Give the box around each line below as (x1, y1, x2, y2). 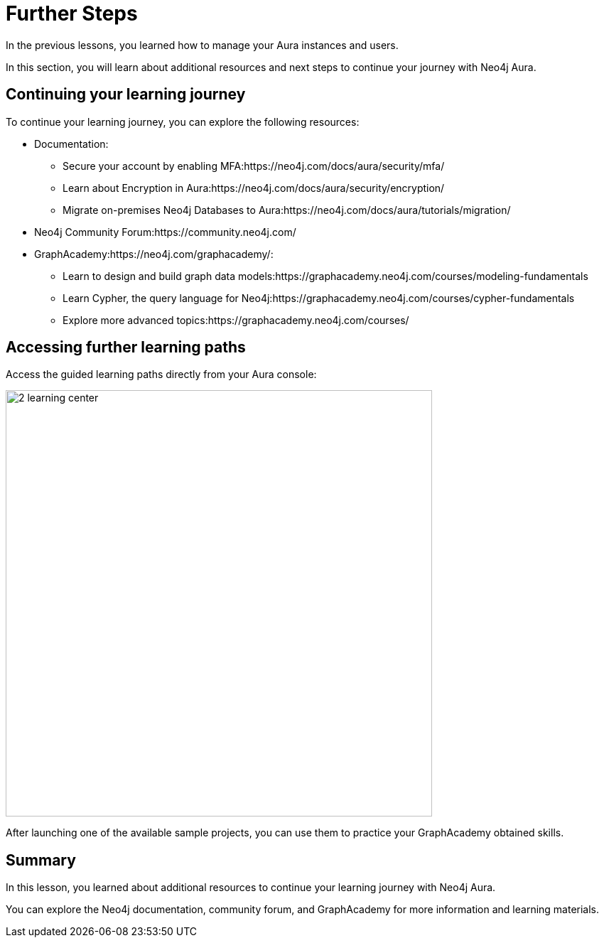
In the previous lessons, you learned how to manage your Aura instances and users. (6, 38, 399, 51)
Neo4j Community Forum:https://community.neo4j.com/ (34, 225, 296, 238)
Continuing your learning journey (6, 85, 246, 104)
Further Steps (6, 1, 138, 26)
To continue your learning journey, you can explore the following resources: (6, 115, 360, 128)
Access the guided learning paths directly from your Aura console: (6, 368, 317, 381)
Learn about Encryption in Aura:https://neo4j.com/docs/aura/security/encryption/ (63, 181, 445, 194)
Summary (6, 851, 76, 869)
